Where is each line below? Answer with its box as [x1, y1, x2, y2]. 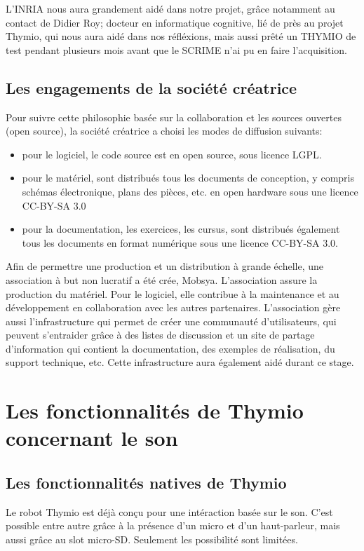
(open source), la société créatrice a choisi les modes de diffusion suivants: [6, 123, 323, 138]
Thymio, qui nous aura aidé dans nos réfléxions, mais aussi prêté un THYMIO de [6, 29, 356, 43]
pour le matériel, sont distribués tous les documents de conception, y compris [22, 170, 354, 185]
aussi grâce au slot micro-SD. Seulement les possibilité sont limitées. [6, 532, 298, 547]
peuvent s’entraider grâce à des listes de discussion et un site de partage [6, 327, 315, 342]
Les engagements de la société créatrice [6, 76, 297, 98]
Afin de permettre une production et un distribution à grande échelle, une [6, 259, 323, 273]
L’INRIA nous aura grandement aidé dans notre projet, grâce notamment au [6, 1, 335, 15]
